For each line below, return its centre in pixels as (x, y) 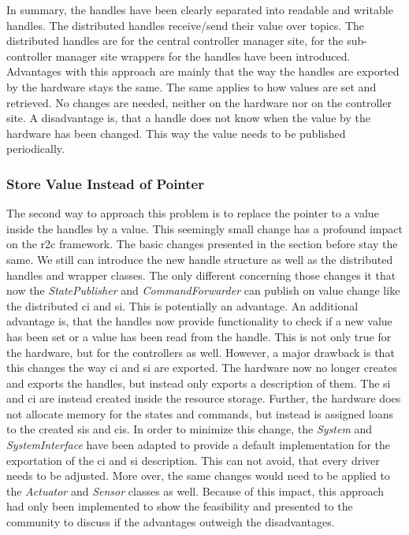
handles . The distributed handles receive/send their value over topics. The (186, 25)
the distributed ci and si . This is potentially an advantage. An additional (182, 305)
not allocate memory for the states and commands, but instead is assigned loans (200, 413)
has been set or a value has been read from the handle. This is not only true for (199, 336)
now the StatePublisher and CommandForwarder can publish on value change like (203, 290)
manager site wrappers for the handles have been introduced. (203, 56)
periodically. (35, 149)
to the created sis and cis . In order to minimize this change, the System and (190, 429)
